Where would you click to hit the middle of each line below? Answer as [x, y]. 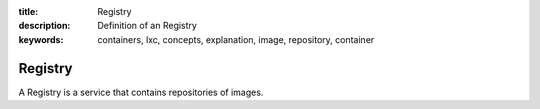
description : [44, 26]
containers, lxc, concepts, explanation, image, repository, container [236, 39]
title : [28, 11]
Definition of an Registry [147, 26]
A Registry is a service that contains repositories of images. [141, 92]
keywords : [41, 39]
